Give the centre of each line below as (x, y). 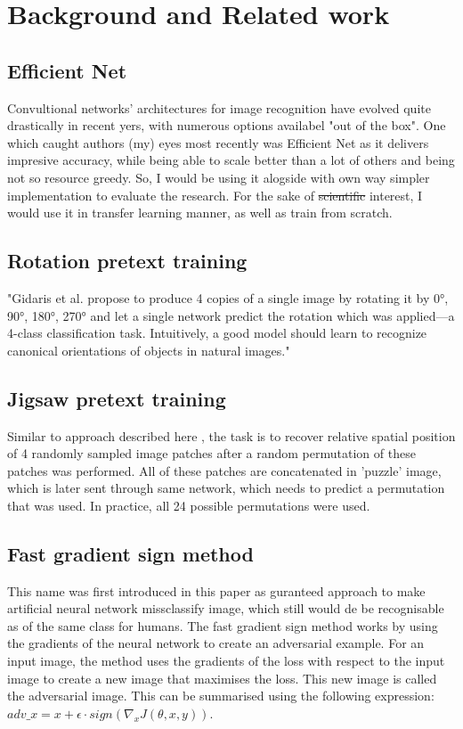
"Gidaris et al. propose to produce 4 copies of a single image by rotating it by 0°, (228, 297)
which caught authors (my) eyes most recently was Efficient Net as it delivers (218, 142)
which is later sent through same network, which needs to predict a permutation (226, 488)
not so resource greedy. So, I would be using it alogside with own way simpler (219, 177)
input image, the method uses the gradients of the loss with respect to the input (226, 661)
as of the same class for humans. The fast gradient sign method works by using (223, 625)
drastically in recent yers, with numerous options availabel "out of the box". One (227, 125)
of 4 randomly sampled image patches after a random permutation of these (211, 453)
